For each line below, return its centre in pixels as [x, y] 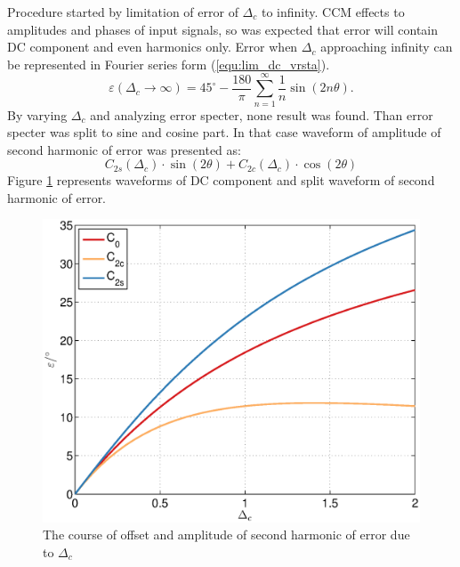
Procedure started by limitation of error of [123, 12]
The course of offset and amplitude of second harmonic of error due [226, 535]
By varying [37, 114]
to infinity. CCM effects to [333, 12]
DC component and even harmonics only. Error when [153, 47]
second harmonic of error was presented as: [124, 149]
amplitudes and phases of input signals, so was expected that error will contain [223, 29]
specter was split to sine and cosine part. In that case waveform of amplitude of [224, 132]
